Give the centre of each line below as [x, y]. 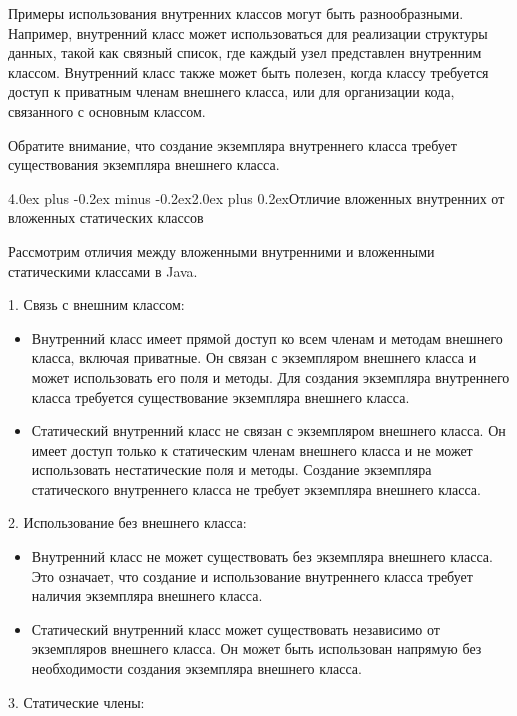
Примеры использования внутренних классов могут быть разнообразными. [236, 13]
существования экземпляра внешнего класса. [144, 164]
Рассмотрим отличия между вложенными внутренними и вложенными [221, 250]
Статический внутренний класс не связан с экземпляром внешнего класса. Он [268, 430]
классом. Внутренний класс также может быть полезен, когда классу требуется [248, 71]
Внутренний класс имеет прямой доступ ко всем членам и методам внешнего [267, 337]
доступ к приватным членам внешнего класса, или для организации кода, [231, 91]
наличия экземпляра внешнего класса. [147, 595]
